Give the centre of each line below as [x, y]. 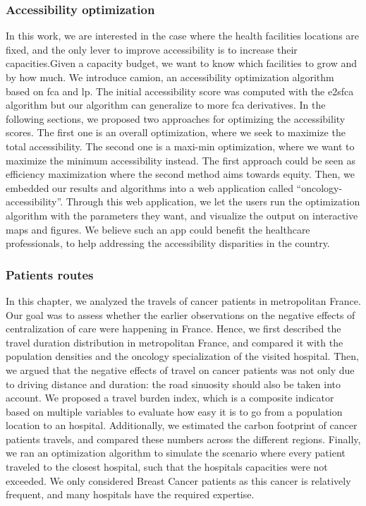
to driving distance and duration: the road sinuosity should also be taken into [173, 384]
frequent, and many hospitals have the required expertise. [130, 494]
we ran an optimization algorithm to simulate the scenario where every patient [176, 453]
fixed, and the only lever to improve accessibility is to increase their [152, 49]
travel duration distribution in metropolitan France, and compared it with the [175, 342]
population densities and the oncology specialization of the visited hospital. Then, [182, 356]
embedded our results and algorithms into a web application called [150, 187]
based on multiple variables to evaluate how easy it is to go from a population [174, 411]
